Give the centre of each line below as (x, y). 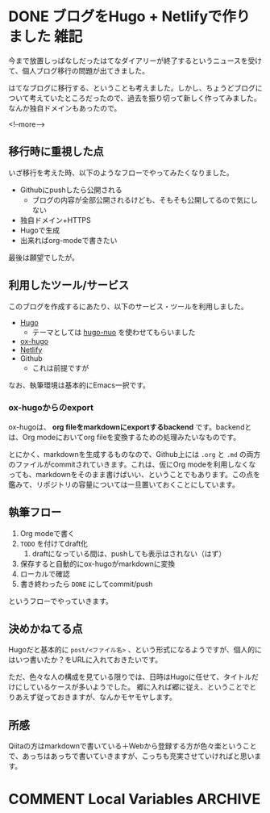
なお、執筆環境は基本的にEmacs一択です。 (79, 385)
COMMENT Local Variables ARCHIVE (135, 799)
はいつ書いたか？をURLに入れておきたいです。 (85, 660)
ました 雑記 (46, 37)
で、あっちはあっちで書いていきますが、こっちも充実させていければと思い (131, 756)
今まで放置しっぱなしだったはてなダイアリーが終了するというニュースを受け (135, 61)
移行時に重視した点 (56, 151)
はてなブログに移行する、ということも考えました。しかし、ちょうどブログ (132, 88)
